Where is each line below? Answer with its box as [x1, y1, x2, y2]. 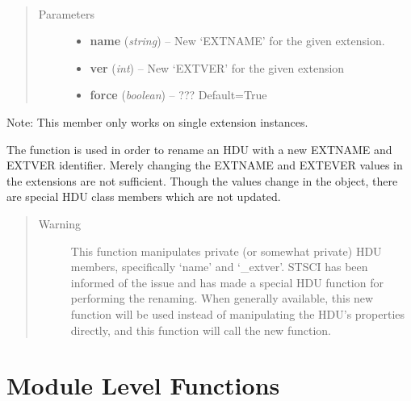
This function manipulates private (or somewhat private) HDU [70, 242, 382, 259]
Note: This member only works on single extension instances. [6, 113, 308, 130]
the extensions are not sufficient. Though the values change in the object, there [6, 172, 398, 189]
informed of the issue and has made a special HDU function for [70, 274, 384, 290]
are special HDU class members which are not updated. [6, 188, 281, 205]
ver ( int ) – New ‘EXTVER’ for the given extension [90, 59, 345, 76]
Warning [38, 215, 81, 232]
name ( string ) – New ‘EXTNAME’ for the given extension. [90, 32, 385, 49]
